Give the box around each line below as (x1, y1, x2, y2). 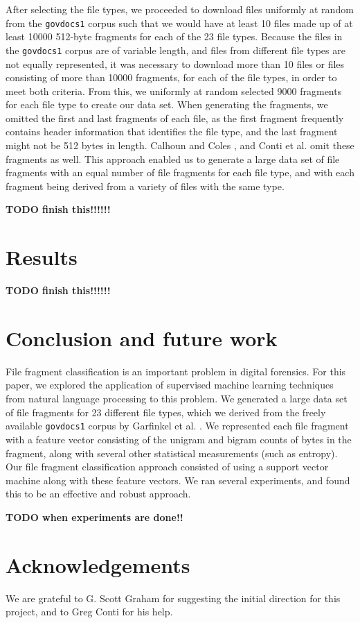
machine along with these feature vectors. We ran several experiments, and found (6, 472, 350, 487)
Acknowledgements (6, 550, 190, 579)
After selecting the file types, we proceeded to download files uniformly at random (6, 2, 354, 16)
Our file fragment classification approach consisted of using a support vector (6, 459, 329, 474)
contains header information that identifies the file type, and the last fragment (6, 124, 338, 139)
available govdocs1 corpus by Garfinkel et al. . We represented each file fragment (6, 418, 349, 433)
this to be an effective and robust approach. (6, 486, 191, 501)
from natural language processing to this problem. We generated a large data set (6, 391, 348, 406)
